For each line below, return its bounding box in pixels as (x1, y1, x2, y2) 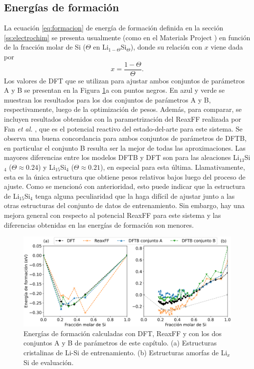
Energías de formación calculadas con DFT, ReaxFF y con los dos (23, 328, 222, 338)
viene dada (210, 42, 243, 52)
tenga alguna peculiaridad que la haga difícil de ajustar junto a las (35, 190, 235, 201)
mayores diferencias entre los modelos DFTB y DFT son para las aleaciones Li (4, 152, 239, 162)
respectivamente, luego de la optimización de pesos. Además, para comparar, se (4, 104, 242, 114)
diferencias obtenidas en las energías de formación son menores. (4, 219, 194, 230)
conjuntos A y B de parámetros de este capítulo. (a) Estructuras (23, 338, 217, 348)
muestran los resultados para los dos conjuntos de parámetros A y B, (4, 94, 211, 105)
